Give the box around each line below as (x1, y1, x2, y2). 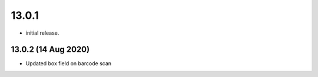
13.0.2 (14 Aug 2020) (11, 45, 90, 55)
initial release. (25, 29, 59, 36)
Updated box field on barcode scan (25, 60, 112, 67)
